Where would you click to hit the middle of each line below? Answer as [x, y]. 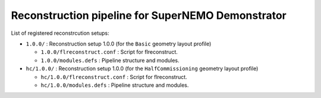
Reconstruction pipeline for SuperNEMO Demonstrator [149, 15]
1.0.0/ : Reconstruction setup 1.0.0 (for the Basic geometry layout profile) [119, 44]
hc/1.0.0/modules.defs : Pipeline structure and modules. [115, 85]
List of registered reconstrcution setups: [60, 33]
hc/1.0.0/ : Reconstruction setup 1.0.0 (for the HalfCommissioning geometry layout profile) [142, 68]
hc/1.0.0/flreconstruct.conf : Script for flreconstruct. [114, 77]
